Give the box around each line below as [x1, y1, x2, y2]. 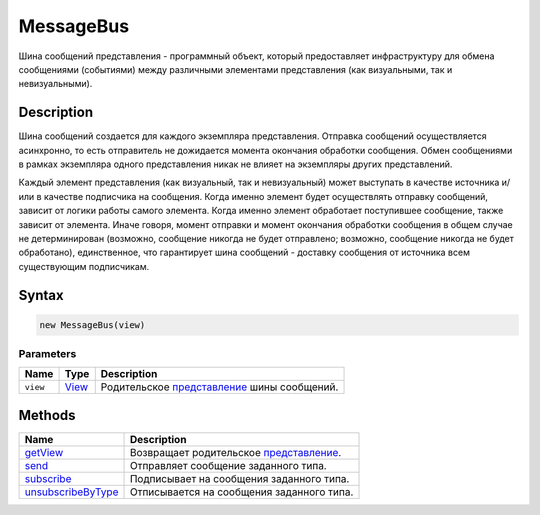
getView [24, 446, 64, 459]
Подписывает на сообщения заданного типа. [129, 472, 350, 485]
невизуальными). [18, 78, 93, 90]
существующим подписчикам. [18, 260, 150, 272]
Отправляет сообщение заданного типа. [129, 459, 327, 472]
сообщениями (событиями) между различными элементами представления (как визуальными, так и [18, 63, 453, 75]
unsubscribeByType [24, 485, 119, 499]
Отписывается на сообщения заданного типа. [129, 485, 354, 499]
